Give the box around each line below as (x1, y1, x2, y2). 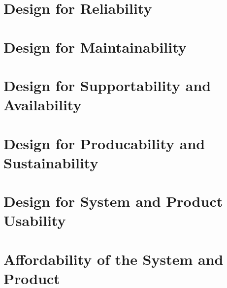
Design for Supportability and (3, 75, 211, 95)
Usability (3, 210, 66, 230)
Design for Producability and (3, 133, 205, 153)
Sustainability (3, 152, 98, 172)
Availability (3, 95, 82, 115)
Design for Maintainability (3, 36, 187, 57)
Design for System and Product (3, 191, 223, 211)
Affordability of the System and (3, 249, 224, 269)
